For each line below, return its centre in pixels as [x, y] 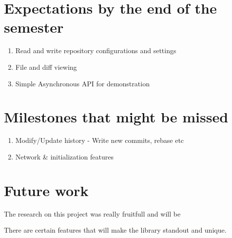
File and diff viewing [46, 67]
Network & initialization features [65, 156]
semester [34, 27]
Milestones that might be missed [116, 117]
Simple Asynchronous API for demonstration [82, 83]
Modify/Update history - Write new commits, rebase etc [100, 140]
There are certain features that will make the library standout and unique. [115, 230]
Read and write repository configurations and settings [96, 50]
